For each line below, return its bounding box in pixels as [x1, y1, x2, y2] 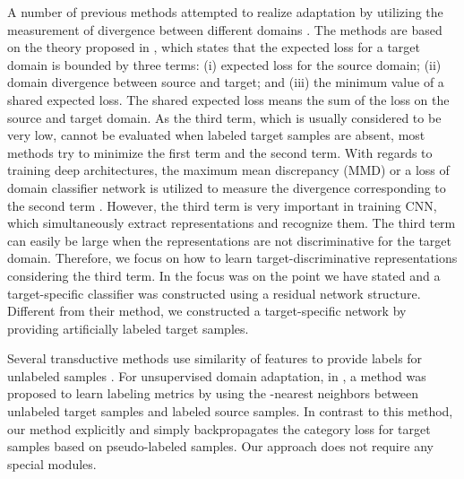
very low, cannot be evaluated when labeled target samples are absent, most [7, 126, 425, 144]
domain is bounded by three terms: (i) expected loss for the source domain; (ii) [7, 55, 442, 74]
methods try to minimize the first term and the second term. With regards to [7, 143, 433, 161]
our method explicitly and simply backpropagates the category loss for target [7, 419, 431, 438]
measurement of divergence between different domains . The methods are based [7, 20, 443, 39]
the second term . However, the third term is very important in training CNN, [7, 196, 437, 214]
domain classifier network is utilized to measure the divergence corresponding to [7, 178, 446, 196]
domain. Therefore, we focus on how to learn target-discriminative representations [7, 248, 458, 267]
